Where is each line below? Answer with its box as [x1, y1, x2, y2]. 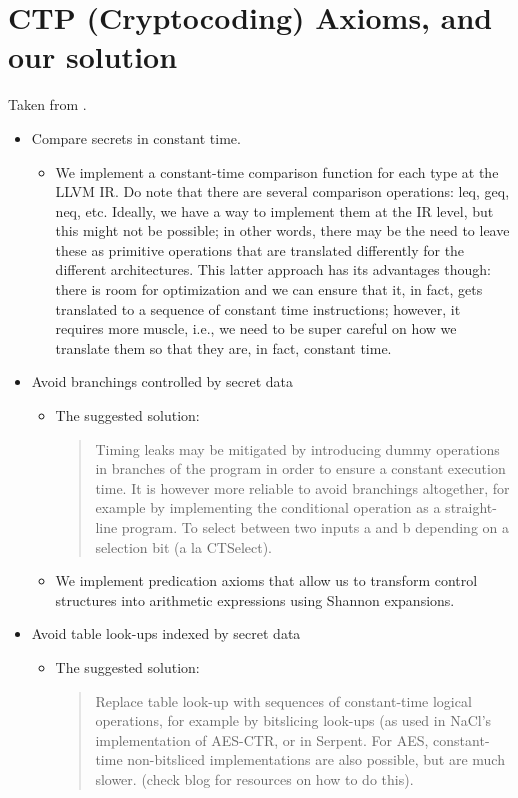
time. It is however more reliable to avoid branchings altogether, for [95, 477, 510, 498]
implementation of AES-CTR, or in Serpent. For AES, [95, 729, 429, 750]
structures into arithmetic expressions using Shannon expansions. [55, 589, 455, 610]
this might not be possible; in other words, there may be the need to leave [55, 220, 510, 241]
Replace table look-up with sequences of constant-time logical [95, 690, 472, 711]
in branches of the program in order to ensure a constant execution [95, 458, 506, 479]
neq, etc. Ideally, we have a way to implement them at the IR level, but [55, 200, 494, 221]
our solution [8, 36, 178, 77]
